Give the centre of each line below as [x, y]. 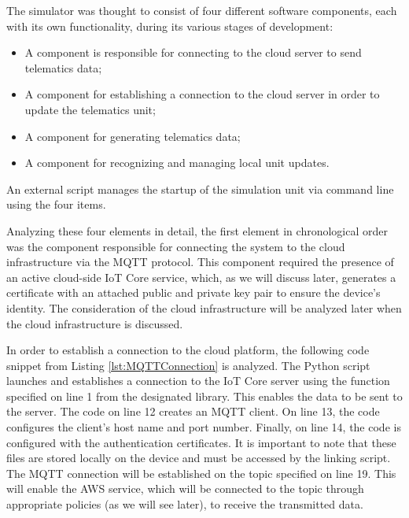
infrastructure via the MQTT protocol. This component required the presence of [200, 262]
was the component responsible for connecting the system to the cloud [176, 246]
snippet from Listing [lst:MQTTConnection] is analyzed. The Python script [188, 365]
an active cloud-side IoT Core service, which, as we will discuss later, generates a [201, 277]
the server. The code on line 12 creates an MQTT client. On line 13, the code [193, 411]
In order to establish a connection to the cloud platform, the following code [188, 350]
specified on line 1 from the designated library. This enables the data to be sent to [204, 396]
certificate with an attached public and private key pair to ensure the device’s [193, 292]
